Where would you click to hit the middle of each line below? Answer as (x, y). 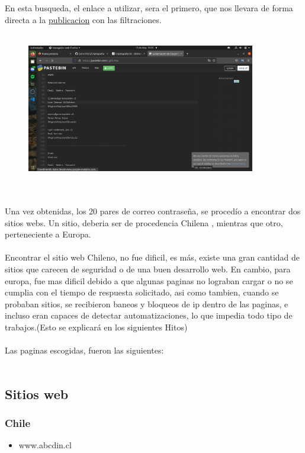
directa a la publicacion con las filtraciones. (83, 19)
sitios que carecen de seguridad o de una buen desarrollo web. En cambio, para (148, 269)
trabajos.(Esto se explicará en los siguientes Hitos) (96, 327)
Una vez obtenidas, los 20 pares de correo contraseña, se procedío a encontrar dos (153, 211)
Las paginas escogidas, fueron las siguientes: (84, 350)
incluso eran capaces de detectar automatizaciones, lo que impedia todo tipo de (149, 315)
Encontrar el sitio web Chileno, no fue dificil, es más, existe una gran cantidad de (152, 257)
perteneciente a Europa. (48, 234)
